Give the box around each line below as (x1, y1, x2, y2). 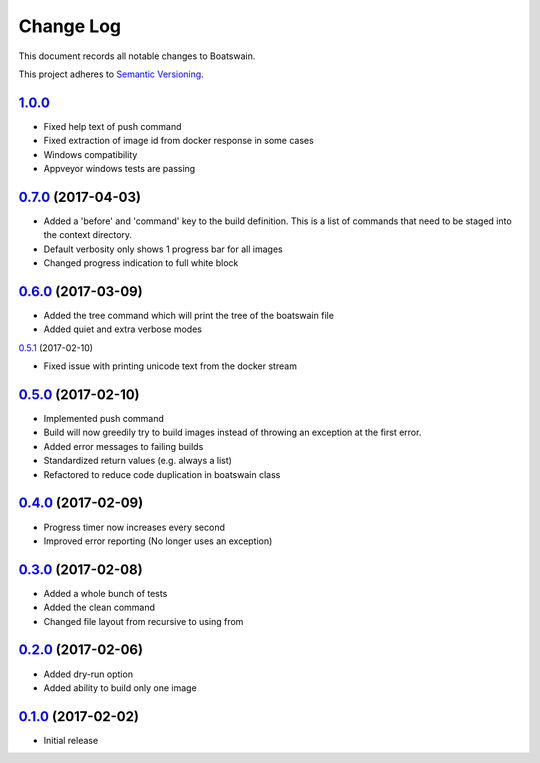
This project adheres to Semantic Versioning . (18, 68, 204, 80)
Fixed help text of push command (43, 120, 182, 132)
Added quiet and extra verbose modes (43, 323, 202, 335)
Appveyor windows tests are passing (43, 163, 196, 175)
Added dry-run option (43, 668, 134, 680)
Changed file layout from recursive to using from (43, 615, 244, 627)
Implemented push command (43, 413, 165, 425)
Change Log (18, 15, 122, 37)
